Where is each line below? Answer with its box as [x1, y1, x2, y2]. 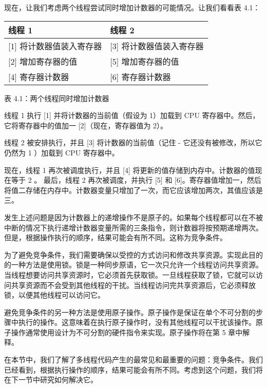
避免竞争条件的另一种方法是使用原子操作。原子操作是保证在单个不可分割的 [4, 306, 256, 317]
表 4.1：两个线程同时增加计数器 [4, 92, 109, 103]
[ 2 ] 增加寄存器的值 [8, 55, 78, 67]
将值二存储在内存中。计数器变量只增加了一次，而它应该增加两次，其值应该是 [4, 184, 263, 195]
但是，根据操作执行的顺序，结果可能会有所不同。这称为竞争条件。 [4, 232, 227, 243]
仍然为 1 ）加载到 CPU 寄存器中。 [4, 147, 119, 158]
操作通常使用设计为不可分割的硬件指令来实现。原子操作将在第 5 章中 [11, 326, 243, 337]
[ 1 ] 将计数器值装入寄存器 [8, 40, 102, 52]
